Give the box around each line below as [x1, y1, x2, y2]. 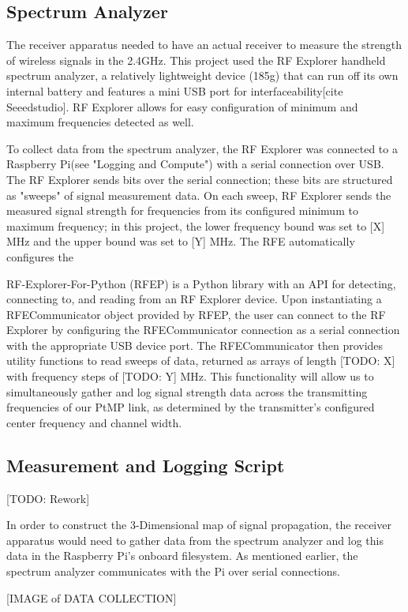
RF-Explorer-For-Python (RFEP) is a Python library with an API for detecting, [6, 275, 396, 291]
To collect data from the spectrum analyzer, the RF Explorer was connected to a [6, 140, 398, 156]
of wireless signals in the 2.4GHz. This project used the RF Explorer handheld [6, 51, 386, 68]
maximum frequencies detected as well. [6, 114, 194, 130]
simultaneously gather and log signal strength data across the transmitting [6, 383, 368, 400]
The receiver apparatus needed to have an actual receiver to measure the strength [6, 36, 402, 53]
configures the [6, 248, 73, 265]
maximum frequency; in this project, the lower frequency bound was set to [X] [6, 217, 385, 234]
